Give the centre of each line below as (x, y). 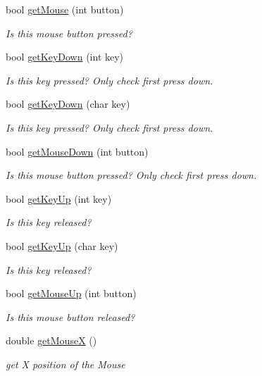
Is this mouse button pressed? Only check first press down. (131, 175)
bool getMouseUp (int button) (71, 293)
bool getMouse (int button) (65, 9)
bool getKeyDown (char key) (68, 104)
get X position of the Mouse (65, 364)
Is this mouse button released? (70, 317)
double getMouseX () (51, 340)
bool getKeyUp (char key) (62, 245)
